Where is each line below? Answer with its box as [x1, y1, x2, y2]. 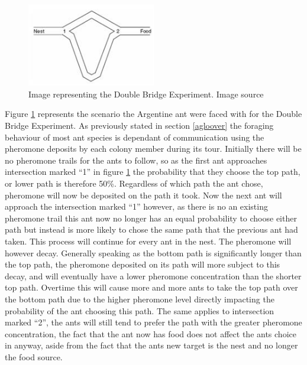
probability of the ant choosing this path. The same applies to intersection [5, 304, 274, 317]
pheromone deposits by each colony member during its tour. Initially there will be [5, 142, 302, 155]
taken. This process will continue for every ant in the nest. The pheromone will [5, 235, 292, 247]
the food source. [5, 350, 63, 363]
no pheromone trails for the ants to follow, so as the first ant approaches [5, 154, 267, 166]
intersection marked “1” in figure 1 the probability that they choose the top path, [5, 165, 300, 178]
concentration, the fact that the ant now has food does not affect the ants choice [5, 327, 296, 340]
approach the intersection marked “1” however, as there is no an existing [5, 200, 268, 213]
